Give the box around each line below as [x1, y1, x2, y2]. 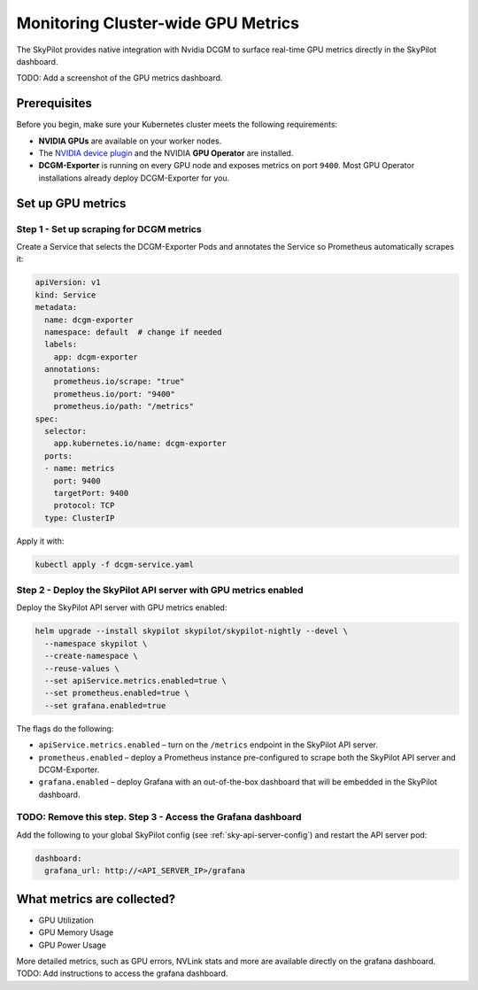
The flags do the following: [16, 723, 114, 734]
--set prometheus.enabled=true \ [44, 688, 189, 699]
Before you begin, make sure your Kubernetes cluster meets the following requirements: [16, 120, 338, 130]
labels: [44, 339, 78, 350]
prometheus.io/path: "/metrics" [53, 401, 195, 412]
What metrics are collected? [16, 891, 176, 907]
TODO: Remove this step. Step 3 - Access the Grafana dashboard [16, 811, 302, 824]
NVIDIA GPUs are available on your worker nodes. [38, 135, 222, 146]
